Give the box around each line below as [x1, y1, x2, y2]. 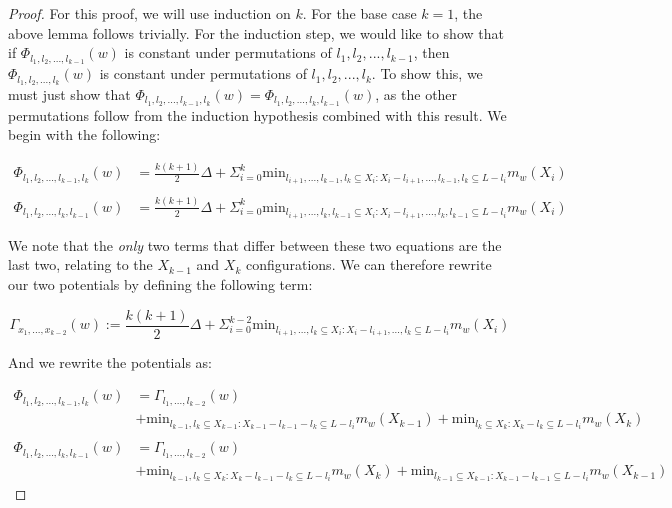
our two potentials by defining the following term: [8, 274, 313, 295]
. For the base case [302, 3, 417, 23]
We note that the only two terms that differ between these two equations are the [8, 234, 502, 255]
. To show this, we [371, 63, 483, 84]
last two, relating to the [8, 254, 153, 275]
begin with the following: [8, 124, 161, 145]
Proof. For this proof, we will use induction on [8, 3, 291, 23]
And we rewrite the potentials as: [8, 351, 212, 372]
